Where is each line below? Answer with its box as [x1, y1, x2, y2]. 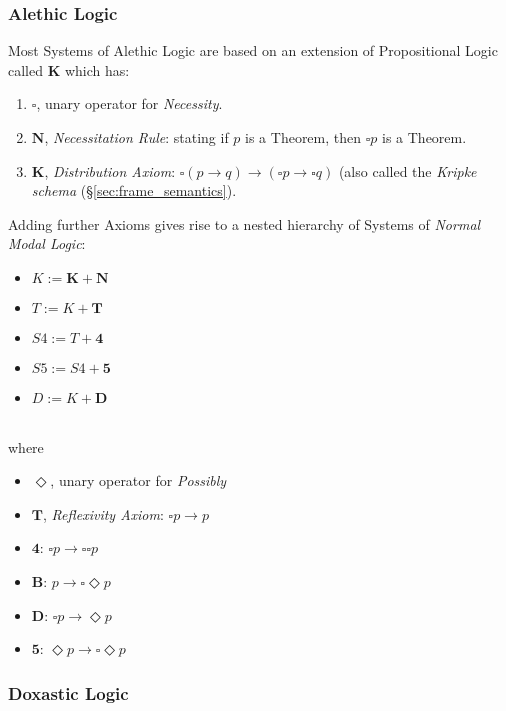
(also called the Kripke [338, 160, 477, 181]
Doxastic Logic [8, 680, 129, 705]
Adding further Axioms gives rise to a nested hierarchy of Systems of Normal [8, 213, 481, 234]
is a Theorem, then [245, 127, 362, 147]
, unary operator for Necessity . [36, 93, 223, 114]
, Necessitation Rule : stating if [44, 127, 229, 147]
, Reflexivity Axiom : [43, 503, 164, 524]
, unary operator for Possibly [50, 470, 227, 491]
